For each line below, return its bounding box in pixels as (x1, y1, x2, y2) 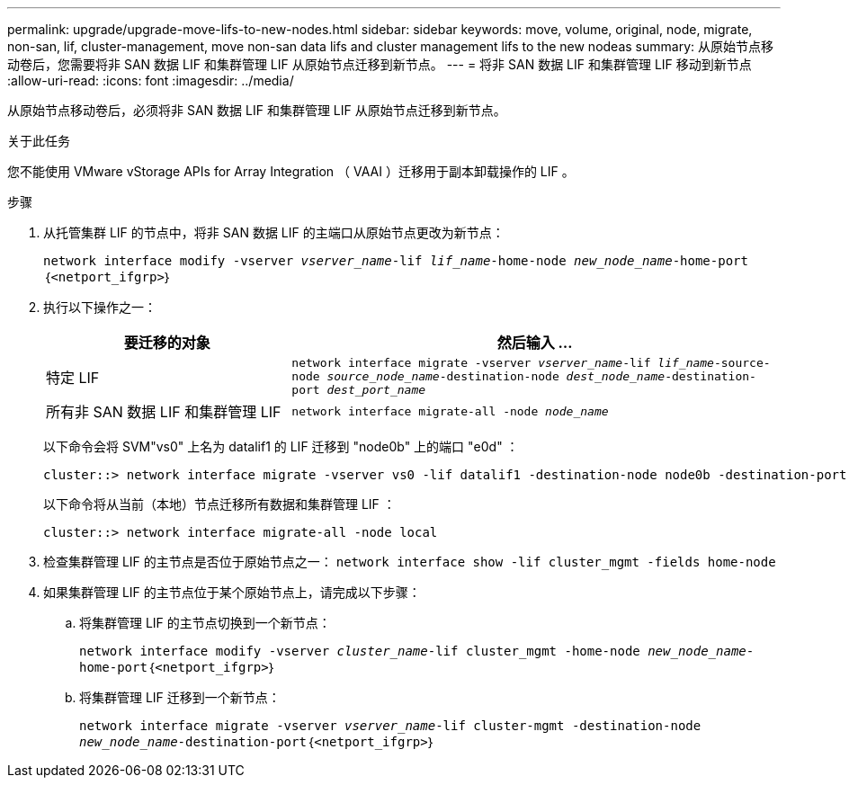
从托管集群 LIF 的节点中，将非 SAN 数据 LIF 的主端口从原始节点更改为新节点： (43, 225, 505, 240)
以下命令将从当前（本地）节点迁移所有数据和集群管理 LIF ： (43, 496, 396, 512)
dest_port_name (326, 383, 426, 397)
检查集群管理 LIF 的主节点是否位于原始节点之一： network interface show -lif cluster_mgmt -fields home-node (43, 554, 776, 569)
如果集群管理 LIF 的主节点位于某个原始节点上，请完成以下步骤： (43, 584, 421, 600)
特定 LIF (46, 368, 100, 387)
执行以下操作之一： (43, 299, 156, 315)
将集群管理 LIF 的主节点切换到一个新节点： (79, 615, 331, 630)
